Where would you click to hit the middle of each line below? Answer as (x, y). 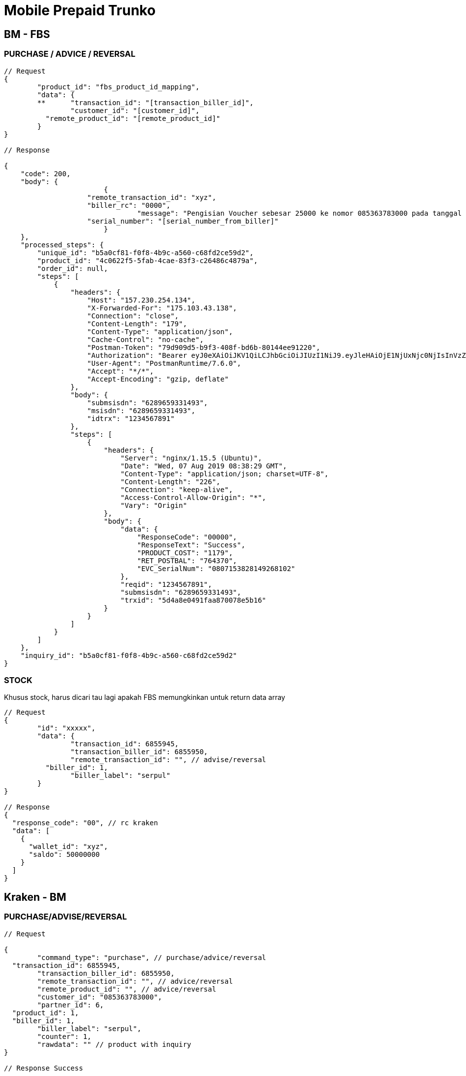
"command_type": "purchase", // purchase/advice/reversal (152, 957)
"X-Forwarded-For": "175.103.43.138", (162, 308)
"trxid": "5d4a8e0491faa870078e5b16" (194, 600)
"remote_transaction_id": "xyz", (152, 197)
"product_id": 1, (45, 1013)
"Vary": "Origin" (154, 505)
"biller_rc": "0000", (129, 205)
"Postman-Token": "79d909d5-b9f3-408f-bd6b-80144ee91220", (204, 347)
